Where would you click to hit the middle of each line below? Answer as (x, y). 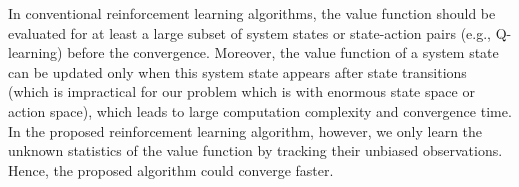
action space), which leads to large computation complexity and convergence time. (260, 110)
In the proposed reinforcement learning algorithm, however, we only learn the (245, 130)
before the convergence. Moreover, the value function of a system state (283, 52)
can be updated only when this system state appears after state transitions (237, 71)
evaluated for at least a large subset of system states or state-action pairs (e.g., (249, 32)
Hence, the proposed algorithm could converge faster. (171, 169)
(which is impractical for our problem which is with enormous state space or (241, 91)
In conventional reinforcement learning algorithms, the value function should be (252, 13)
